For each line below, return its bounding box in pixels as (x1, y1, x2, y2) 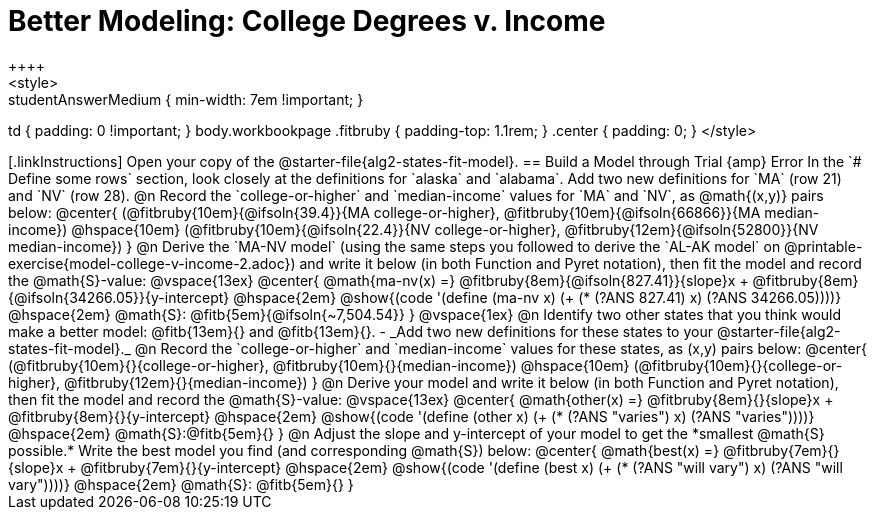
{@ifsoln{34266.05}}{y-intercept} (8, 288, 230, 306)
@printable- (784, 237, 863, 255)
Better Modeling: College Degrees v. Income (8, 4, 606, 38)
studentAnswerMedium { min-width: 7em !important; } (8, 90, 364, 108)
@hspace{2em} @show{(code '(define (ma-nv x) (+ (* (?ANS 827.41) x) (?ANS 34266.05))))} (233, 288, 842, 306)
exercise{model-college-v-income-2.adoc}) (8, 254, 296, 272)
